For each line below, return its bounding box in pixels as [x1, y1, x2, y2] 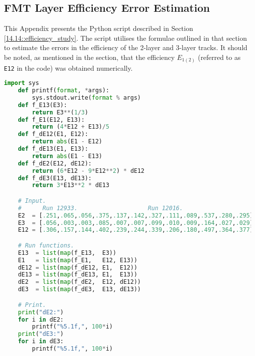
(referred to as [198, 52, 241, 62]
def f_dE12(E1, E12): [18, 131, 88, 138]
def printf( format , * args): [18, 87, 109, 94]
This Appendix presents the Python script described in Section [4, 23, 193, 33]
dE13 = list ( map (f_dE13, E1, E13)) [18, 271, 138, 278]
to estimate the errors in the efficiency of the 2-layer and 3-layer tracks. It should [4, 42, 248, 53]
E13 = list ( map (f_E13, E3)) [18, 249, 117, 256]
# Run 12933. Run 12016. [18, 204, 183, 212]
